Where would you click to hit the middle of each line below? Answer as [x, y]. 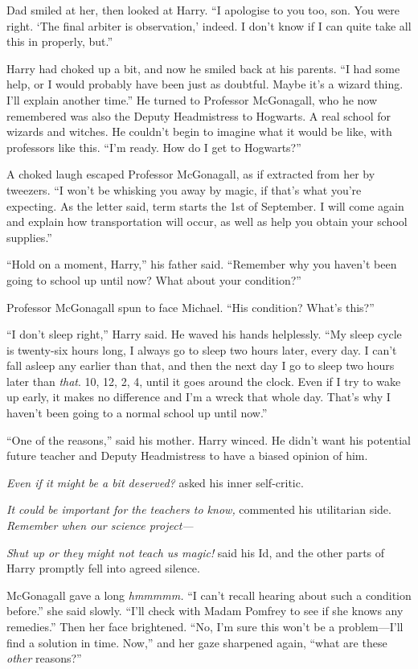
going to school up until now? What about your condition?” [154, 279]
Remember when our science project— [100, 525]
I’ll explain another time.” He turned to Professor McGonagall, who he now [192, 99]
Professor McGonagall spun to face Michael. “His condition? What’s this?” [191, 307]
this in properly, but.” [60, 41]
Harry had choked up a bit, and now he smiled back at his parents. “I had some [203, 68]
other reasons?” [44, 658]
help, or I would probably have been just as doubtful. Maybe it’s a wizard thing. [205, 84]
